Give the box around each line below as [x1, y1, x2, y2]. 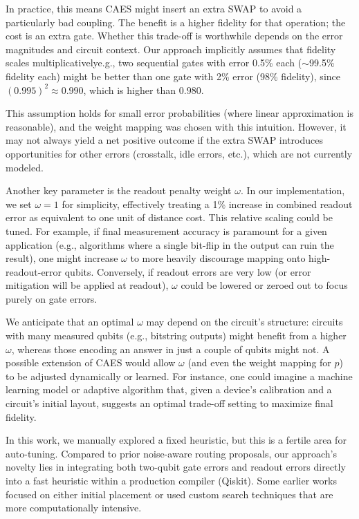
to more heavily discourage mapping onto [130, 251, 306, 265]
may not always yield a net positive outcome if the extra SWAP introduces [6, 133, 323, 147]
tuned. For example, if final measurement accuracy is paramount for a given [6, 223, 327, 238]
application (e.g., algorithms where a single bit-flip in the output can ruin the [6, 237, 334, 252]
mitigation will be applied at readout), [6, 278, 169, 292]
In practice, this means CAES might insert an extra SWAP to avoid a [6, 1, 302, 15]
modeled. [6, 160, 44, 174]
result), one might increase [6, 251, 118, 265]
